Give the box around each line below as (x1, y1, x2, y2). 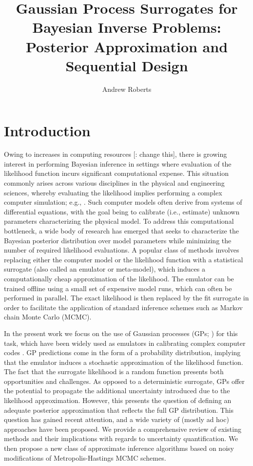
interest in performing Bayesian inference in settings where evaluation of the (4, 158, 232, 169)
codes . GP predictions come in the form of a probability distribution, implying (4, 347, 241, 358)
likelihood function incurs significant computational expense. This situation (4, 168, 229, 178)
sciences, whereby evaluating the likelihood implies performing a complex (4, 187, 222, 197)
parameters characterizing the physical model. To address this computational (4, 216, 234, 226)
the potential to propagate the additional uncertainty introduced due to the (4, 385, 230, 396)
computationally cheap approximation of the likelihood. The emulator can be (4, 273, 234, 283)
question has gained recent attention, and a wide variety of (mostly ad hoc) (4, 414, 229, 424)
